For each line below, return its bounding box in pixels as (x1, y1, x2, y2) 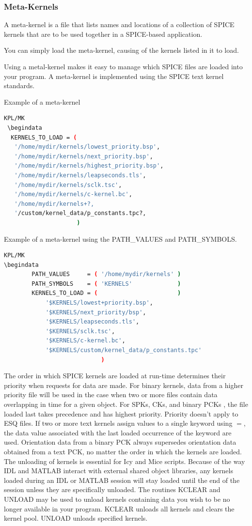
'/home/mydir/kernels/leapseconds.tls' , (14, 171, 146, 179)
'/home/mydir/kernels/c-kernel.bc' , (14, 191, 132, 198)
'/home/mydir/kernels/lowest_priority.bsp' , (14, 143, 160, 151)
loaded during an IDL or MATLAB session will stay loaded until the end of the (4, 475, 240, 485)
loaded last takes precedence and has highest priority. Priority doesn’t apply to (4, 408, 238, 418)
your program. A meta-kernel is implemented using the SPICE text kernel (4, 71, 224, 81)
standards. (4, 80, 35, 91)
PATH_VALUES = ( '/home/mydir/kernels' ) (31, 271, 181, 278)
